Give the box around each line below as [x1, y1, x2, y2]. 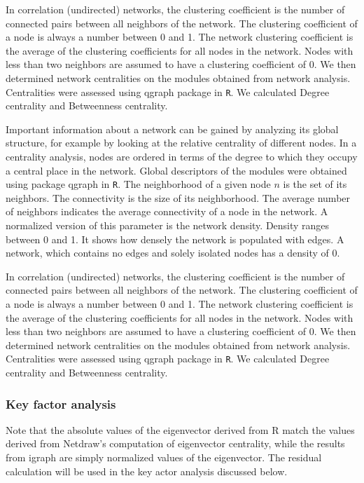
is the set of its [283, 177, 347, 191]
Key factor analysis [6, 395, 116, 412]
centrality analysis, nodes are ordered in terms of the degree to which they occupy [6, 149, 358, 163]
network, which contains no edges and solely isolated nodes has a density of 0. [6, 245, 340, 260]
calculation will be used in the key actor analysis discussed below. [6, 463, 288, 478]
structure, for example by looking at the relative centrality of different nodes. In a [6, 135, 357, 150]
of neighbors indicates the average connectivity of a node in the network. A [6, 204, 328, 219]
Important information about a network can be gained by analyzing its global [6, 121, 339, 136]
